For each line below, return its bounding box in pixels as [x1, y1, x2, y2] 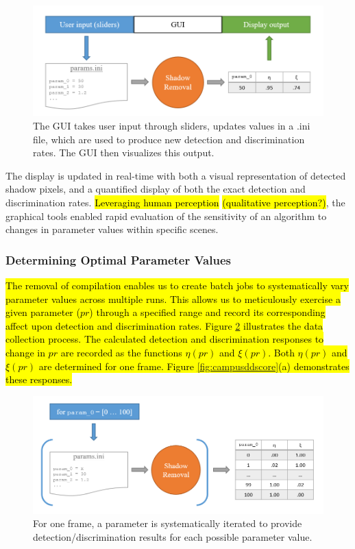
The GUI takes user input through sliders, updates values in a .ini [33, 119, 310, 133]
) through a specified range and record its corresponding [89, 305, 326, 319]
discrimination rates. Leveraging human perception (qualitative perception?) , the [5, 195, 345, 209]
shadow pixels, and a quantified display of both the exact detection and [5, 182, 306, 196]
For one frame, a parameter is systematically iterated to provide [33, 516, 302, 530]
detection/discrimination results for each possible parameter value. [33, 530, 313, 544]
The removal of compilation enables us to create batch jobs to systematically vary [5, 278, 349, 292]
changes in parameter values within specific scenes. [5, 222, 219, 236]
